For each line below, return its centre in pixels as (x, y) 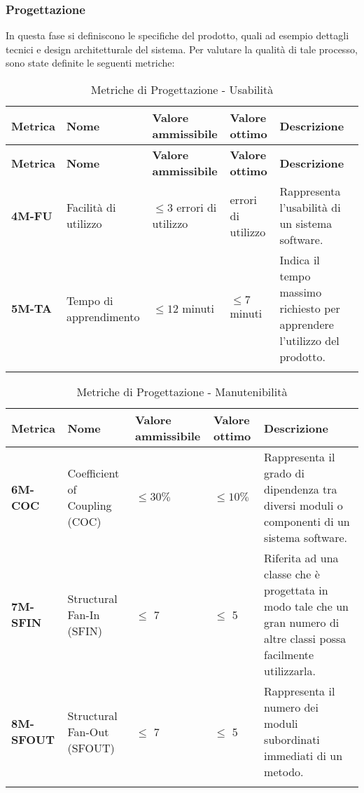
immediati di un (303, 755)
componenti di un (307, 521)
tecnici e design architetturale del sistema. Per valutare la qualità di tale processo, (182, 49)
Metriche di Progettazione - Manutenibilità (182, 392)
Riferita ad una (301, 558)
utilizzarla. (290, 671)
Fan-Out (88, 731)
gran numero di (302, 622)
